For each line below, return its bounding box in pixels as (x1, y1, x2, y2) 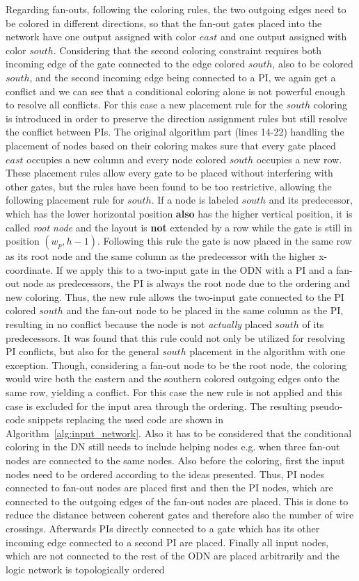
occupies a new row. (256, 152, 342, 166)
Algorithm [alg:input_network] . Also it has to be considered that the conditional (6, 425, 352, 440)
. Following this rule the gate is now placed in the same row (97, 234, 352, 248)
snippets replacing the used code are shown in (28, 412, 224, 427)
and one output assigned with (220, 29, 347, 44)
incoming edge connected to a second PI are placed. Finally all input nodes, (6, 534, 329, 549)
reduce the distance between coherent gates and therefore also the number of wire (6, 507, 354, 522)
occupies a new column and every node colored (26, 152, 226, 166)
